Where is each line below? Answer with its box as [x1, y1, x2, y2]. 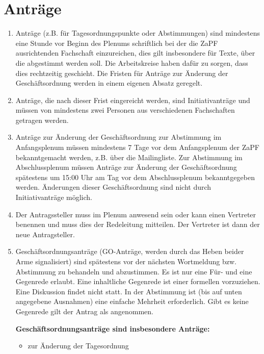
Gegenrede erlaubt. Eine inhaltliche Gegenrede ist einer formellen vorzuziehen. [15, 276, 260, 287]
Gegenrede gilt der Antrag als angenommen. [15, 306, 153, 316]
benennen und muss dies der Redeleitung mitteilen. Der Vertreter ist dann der [15, 219, 260, 230]
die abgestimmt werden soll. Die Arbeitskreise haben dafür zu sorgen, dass [15, 57, 248, 68]
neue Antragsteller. [15, 229, 75, 239]
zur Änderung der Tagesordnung [28, 340, 129, 351]
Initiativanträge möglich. [15, 192, 92, 203]
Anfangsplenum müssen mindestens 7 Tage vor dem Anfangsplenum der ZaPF [15, 142, 259, 153]
